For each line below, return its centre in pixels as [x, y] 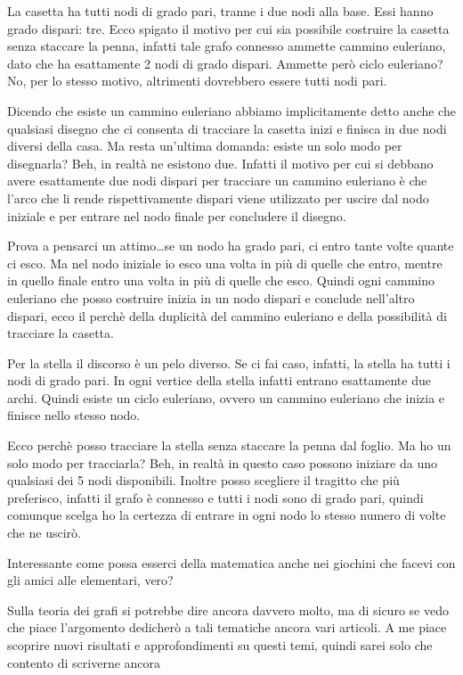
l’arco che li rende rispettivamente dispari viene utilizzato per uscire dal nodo [218, 198]
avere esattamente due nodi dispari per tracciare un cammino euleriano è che [217, 181]
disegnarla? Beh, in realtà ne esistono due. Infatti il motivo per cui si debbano [220, 163]
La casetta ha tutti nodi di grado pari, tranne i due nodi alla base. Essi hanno [220, 11]
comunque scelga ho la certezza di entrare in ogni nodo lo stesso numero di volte [227, 515]
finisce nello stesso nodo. [74, 415]
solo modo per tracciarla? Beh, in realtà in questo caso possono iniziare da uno [222, 462]
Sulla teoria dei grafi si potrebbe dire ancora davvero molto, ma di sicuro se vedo [228, 609]
